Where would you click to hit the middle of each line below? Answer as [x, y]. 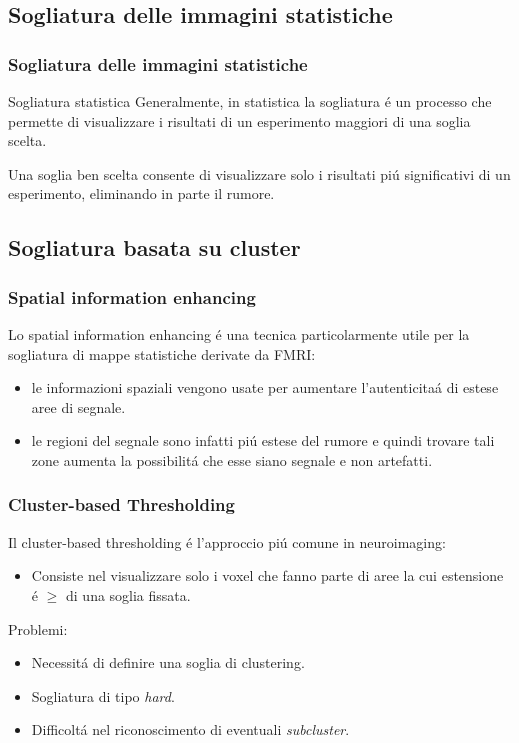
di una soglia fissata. [128, 594]
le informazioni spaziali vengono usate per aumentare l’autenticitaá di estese [265, 387]
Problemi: [38, 628]
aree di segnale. [78, 406]
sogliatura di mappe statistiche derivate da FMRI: [162, 353]
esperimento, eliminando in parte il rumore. [141, 193]
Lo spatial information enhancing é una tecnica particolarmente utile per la [239, 333]
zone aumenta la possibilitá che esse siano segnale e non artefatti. [232, 459]
